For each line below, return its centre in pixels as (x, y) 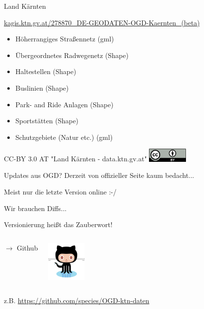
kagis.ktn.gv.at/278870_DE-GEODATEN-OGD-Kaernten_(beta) (102, 22)
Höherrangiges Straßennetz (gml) (65, 39)
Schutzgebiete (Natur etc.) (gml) (64, 137)
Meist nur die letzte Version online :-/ (60, 191)
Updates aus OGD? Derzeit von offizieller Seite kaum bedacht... (99, 175)
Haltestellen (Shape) (46, 71)
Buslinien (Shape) (42, 87)
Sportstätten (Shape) (47, 121)
